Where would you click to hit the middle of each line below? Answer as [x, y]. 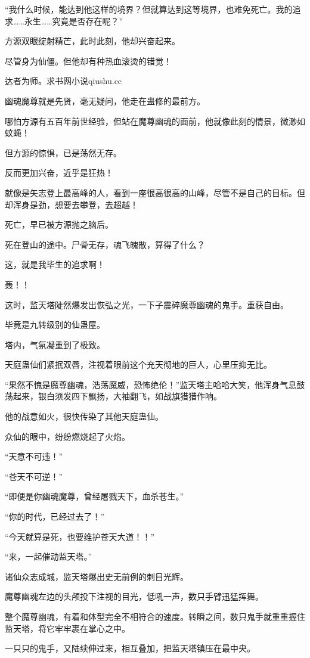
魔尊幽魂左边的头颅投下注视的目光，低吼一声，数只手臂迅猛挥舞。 [134, 596]
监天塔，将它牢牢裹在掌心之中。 [67, 628]
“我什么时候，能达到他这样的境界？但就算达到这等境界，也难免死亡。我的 [149, 9]
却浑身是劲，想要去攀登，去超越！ [72, 204]
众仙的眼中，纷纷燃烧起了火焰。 [67, 436]
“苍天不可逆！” [34, 476]
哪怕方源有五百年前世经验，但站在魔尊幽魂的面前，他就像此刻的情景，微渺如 [155, 121]
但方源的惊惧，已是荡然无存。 [63, 152]
